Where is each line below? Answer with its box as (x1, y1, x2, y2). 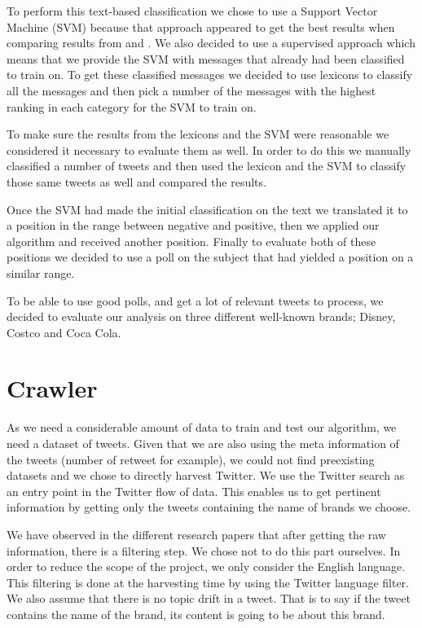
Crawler (7, 371, 98, 405)
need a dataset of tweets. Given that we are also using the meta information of (7, 435, 399, 451)
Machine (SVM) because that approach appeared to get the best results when (7, 18, 395, 35)
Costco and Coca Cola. (7, 323, 121, 340)
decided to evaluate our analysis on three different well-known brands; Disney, (7, 308, 396, 325)
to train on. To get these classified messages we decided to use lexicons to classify (7, 66, 413, 83)
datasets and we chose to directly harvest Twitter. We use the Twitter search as (7, 467, 405, 484)
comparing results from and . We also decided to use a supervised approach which (7, 34, 415, 51)
